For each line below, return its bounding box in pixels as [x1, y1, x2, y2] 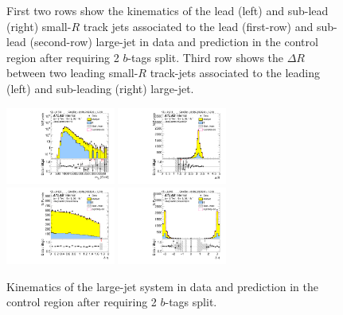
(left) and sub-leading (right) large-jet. [6, 80, 194, 96]
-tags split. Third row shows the [127, 49, 284, 65]
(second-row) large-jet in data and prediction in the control [29, 33, 318, 50]
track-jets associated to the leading [150, 64, 320, 81]
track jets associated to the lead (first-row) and [83, 17, 314, 34]
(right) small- [6, 17, 72, 34]
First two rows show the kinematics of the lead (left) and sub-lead [6, 2, 329, 18]
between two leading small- [6, 64, 138, 81]
